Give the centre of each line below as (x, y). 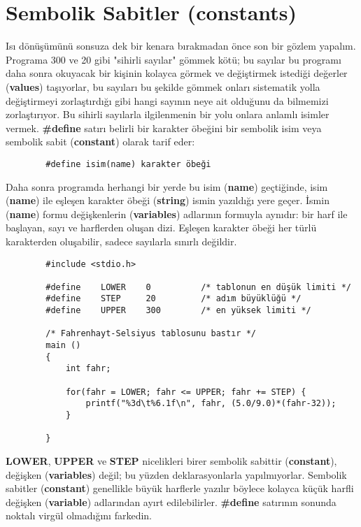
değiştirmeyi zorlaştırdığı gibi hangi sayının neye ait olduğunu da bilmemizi (167, 100)
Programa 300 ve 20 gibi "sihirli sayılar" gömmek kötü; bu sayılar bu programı (174, 59)
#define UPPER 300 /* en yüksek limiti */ (178, 311)
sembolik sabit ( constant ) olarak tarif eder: (100, 142)
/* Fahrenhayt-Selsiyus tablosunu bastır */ (151, 334)
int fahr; (88, 369)
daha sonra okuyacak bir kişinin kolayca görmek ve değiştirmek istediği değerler (177, 73)
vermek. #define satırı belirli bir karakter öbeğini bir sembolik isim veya (164, 128)
